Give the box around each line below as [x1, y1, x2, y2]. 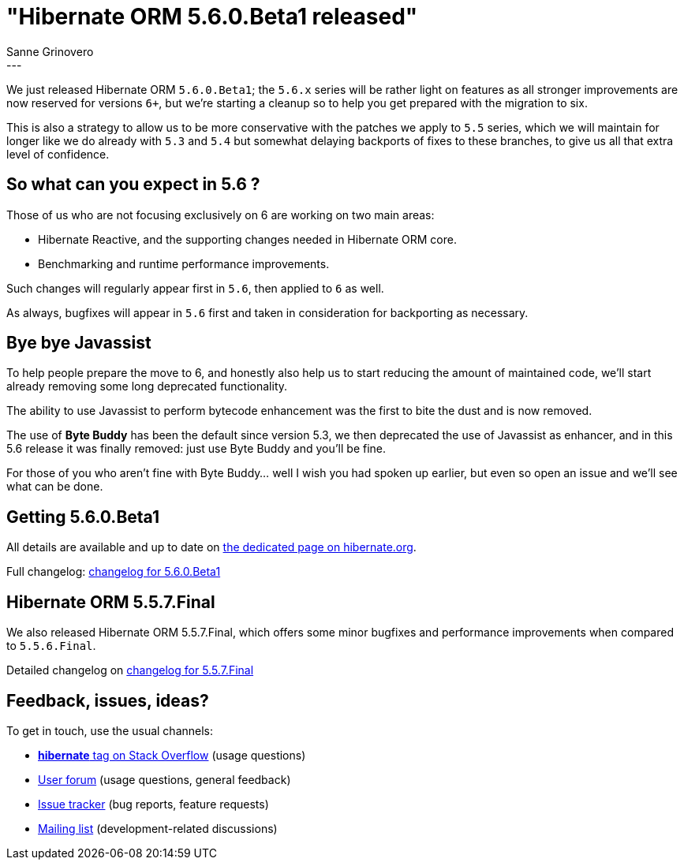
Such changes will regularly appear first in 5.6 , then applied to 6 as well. [6, 281, 384, 295]
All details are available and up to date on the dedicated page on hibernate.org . [6, 540, 417, 554]
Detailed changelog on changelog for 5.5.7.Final [6, 663, 254, 677]
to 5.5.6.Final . [6, 639, 96, 653]
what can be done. [6, 480, 103, 494]
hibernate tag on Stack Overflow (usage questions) [38, 748, 306, 762]
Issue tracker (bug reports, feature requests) [38, 797, 269, 811]
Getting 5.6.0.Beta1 [6, 506, 159, 527]
